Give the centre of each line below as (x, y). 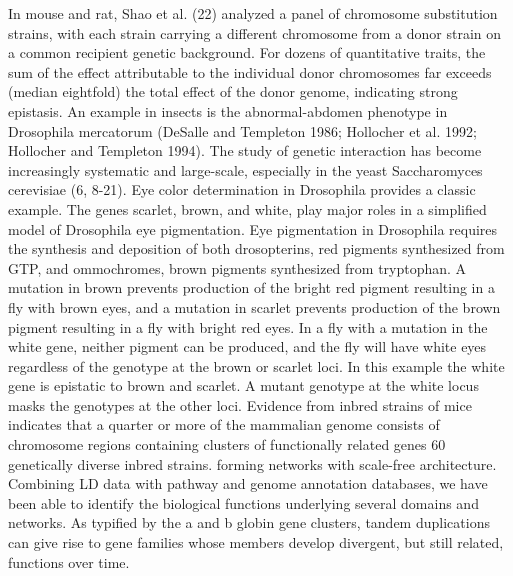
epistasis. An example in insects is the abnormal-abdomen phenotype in (228, 110)
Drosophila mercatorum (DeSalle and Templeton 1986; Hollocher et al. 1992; (242, 130)
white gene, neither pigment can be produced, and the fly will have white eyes (247, 346)
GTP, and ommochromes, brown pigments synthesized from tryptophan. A (237, 267)
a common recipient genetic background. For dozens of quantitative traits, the (247, 52)
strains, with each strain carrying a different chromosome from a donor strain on (255, 32)
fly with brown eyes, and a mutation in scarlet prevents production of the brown (254, 306)
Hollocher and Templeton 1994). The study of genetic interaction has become (245, 150)
